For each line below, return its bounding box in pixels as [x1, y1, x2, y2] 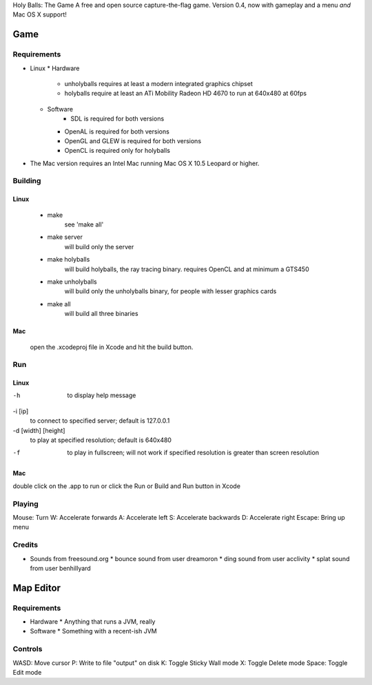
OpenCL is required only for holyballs [64, 147, 170, 155]
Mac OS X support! [12, 10, 67, 19]
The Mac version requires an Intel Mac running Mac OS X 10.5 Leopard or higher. [30, 159, 260, 167]
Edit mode [12, 668, 42, 676]
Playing [12, 499, 39, 509]
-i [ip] [12, 407, 29, 415]
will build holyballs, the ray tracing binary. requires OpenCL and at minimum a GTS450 [64, 265, 309, 273]
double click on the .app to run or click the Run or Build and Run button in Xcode [12, 482, 241, 490]
